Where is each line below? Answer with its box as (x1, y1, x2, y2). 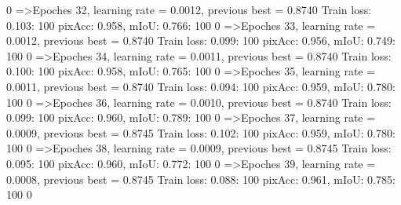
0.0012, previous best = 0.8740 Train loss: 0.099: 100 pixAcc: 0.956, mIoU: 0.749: (6, 32, 396, 49)
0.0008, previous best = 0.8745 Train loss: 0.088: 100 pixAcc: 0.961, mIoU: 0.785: (6, 170, 396, 187)
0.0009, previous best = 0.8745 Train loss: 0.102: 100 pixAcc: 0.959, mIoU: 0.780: (6, 124, 396, 141)
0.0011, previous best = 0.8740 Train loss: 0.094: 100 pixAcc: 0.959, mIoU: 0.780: (6, 78, 396, 94)
